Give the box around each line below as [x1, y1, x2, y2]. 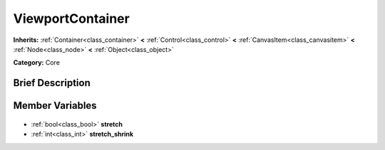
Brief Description [13, 77, 91, 89]
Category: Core [13, 58, 61, 67]
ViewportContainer [13, 11, 130, 26]
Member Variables [13, 100, 97, 112]
